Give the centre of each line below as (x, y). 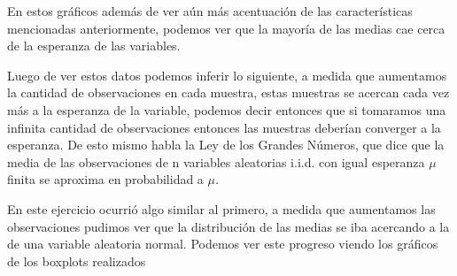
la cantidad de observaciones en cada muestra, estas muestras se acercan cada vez (228, 92)
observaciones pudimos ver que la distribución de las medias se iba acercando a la (228, 226)
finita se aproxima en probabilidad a (105, 179)
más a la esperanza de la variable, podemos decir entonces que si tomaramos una (227, 109)
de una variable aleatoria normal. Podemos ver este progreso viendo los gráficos (223, 244)
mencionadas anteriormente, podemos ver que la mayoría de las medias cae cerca (226, 28)
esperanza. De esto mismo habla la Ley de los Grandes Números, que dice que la (226, 145)
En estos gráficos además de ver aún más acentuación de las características (210, 11)
